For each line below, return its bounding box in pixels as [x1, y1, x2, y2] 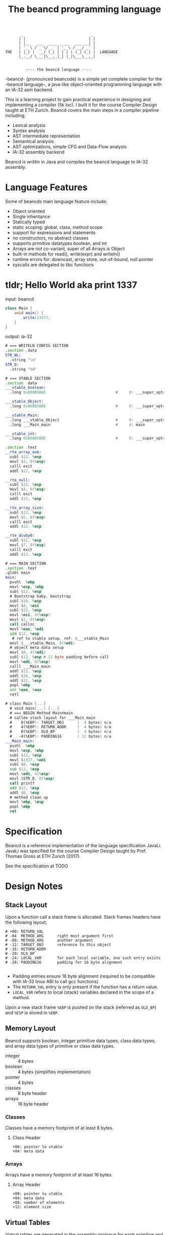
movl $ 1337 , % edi [10, 757, 46, 763]
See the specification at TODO [5, 863, 68, 869]
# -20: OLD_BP [5, 951, 35, 956]
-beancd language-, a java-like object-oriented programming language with [5, 82, 162, 88]
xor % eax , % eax [10, 688, 42, 693]
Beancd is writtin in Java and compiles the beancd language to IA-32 [5, 159, 148, 165]
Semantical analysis [12, 139, 54, 145]
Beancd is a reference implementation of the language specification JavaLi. [5, 843, 162, 848]
